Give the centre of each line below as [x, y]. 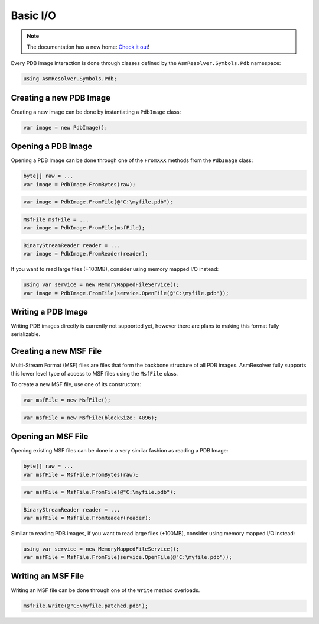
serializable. [26, 334]
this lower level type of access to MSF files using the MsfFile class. [95, 373]
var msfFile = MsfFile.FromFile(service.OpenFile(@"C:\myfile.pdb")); [128, 557]
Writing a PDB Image [49, 311]
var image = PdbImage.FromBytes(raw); [79, 184]
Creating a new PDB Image [61, 98]
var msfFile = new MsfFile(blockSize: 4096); [90, 418]
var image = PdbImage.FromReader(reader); [86, 254]
